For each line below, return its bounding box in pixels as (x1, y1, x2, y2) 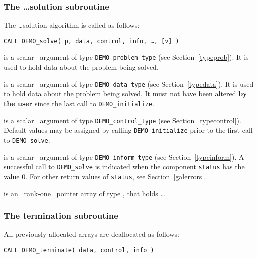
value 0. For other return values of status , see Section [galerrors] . (4, 171, 206, 181)
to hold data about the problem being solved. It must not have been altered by (4, 88, 247, 99)
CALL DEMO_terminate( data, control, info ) (4, 246, 154, 254)
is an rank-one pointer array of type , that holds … (4, 188, 165, 198)
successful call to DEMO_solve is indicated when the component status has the (4, 161, 245, 172)
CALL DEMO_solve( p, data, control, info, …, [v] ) (4, 37, 179, 45)
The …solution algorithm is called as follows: (4, 20, 140, 30)
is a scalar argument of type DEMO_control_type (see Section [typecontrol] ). (4, 115, 241, 125)
